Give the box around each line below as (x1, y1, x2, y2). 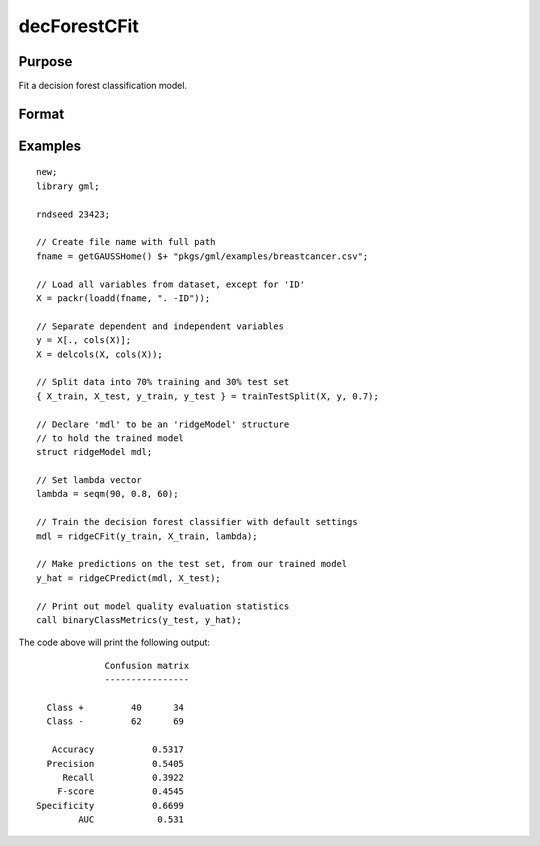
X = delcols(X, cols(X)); (36, 348, 164, 360)
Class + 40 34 (46, 701, 185, 713)
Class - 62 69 (46, 716, 185, 727)
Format (18, 105, 65, 122)
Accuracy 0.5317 (51, 744, 185, 755)
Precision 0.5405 (46, 758, 185, 769)
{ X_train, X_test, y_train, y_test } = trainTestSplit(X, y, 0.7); (36, 390, 379, 402)
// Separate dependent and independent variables (36, 320, 285, 332)
